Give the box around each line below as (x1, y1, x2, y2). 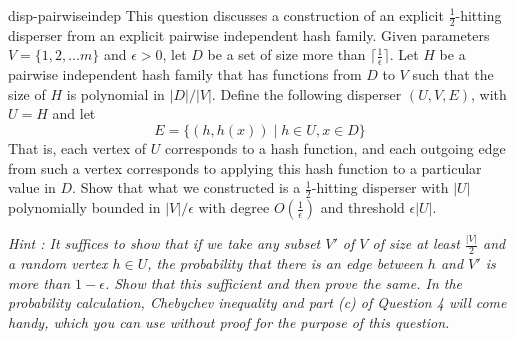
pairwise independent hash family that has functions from (8, 64, 362, 85)
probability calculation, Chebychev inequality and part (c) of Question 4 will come (8, 292, 507, 313)
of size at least (372, 233, 460, 254)
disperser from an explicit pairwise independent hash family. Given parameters (8, 24, 490, 45)
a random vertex (8, 253, 108, 274)
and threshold (320, 197, 405, 218)
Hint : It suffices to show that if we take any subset (8, 233, 321, 254)
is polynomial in (66, 83, 165, 104)
